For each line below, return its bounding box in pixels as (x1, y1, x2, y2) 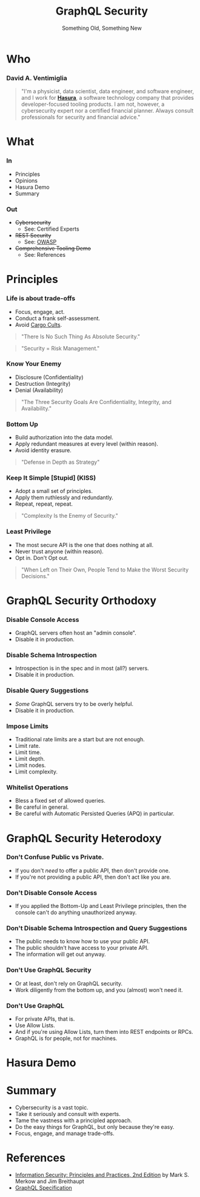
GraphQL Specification (15, 1184, 73, 1192)
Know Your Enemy (6, 360, 62, 368)
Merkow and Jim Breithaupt (15, 1178, 85, 1185)
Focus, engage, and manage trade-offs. (15, 1130, 115, 1137)
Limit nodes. (15, 762, 47, 769)
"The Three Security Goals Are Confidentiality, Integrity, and (21, 398, 172, 405)
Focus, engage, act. (15, 308, 65, 315)
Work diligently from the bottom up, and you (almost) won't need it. (15, 986, 183, 993)
